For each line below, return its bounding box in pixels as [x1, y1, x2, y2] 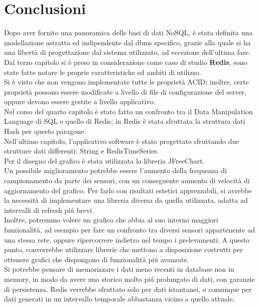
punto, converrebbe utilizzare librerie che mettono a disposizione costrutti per [4, 244, 243, 255]
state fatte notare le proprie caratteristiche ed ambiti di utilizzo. [4, 66, 201, 77]
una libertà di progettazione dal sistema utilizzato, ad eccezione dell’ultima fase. [4, 47, 251, 57]
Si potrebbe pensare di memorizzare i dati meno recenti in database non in [4, 264, 234, 274]
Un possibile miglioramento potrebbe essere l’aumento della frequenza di [4, 165, 227, 176]
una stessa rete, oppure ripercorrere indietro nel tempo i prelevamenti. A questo [4, 234, 250, 245]
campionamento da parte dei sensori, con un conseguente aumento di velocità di [4, 175, 250, 186]
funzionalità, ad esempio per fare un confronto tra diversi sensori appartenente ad [4, 224, 255, 235]
